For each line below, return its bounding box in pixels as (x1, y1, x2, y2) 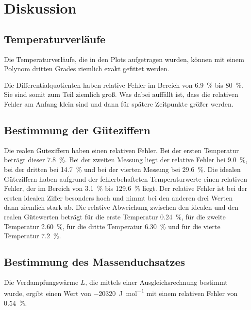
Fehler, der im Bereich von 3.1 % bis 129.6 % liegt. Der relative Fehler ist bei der (4, 183, 248, 193)
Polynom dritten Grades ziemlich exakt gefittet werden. (4, 63, 169, 74)
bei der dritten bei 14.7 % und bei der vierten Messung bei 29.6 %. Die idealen (4, 164, 241, 174)
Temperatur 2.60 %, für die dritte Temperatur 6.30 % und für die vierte (4, 221, 220, 231)
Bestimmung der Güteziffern (4, 122, 151, 137)
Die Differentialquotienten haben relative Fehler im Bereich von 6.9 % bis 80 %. (4, 79, 243, 90)
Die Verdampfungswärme (4, 277, 79, 287)
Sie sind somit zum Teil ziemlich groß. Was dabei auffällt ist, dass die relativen (4, 89, 238, 99)
